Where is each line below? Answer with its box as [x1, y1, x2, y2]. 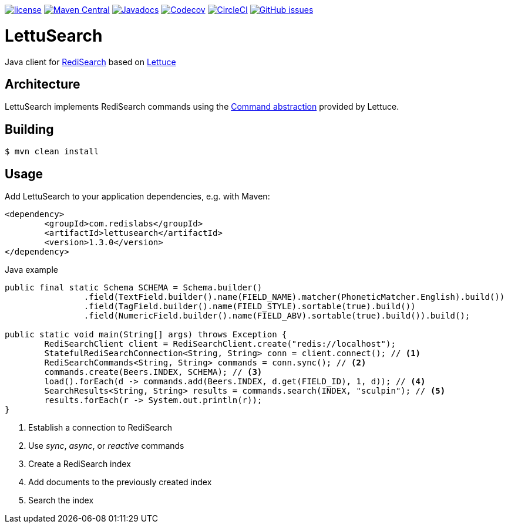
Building [5, 121, 54, 137]
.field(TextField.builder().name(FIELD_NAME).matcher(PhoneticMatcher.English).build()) [83, 292, 505, 302]
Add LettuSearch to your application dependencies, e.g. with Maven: [5, 191, 270, 202]
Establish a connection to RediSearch [28, 422, 172, 433]
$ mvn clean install [5, 147, 99, 157]
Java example [5, 265, 58, 275]
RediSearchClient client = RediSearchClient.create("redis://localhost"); [44, 339, 396, 349]
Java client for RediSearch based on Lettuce [5, 56, 176, 67]
